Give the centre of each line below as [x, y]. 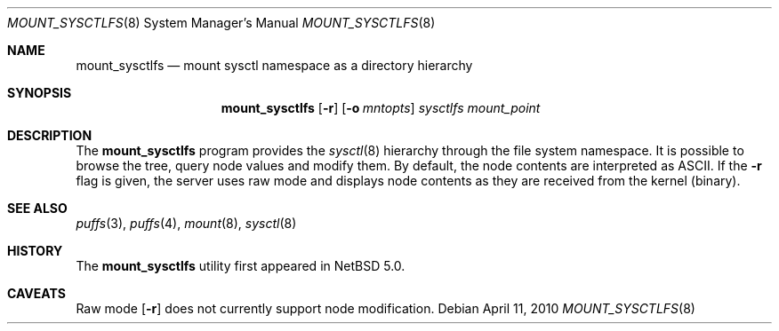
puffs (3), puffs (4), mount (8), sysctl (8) [186, 223]
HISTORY [35, 251]
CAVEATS [36, 293]
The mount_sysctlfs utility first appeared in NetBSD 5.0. [241, 266]
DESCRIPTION [50, 135]
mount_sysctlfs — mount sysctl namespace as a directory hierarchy [274, 65]
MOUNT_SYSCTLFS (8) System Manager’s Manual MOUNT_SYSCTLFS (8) [221, 23]
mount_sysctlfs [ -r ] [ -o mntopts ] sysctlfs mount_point [381, 108]
